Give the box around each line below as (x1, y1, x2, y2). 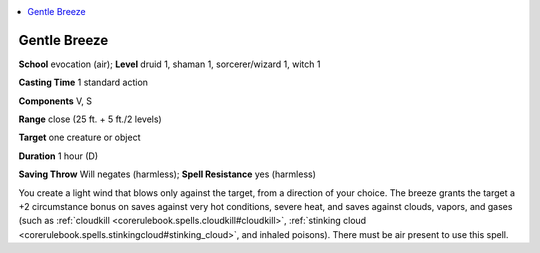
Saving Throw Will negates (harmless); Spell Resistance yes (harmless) (18, 168, 317, 180)
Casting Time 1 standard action (18, 76, 149, 89)
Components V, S (18, 95, 92, 107)
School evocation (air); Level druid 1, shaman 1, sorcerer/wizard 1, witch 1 (18, 58, 321, 70)
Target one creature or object (18, 131, 141, 144)
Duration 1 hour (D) (18, 150, 99, 162)
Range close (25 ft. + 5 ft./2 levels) (18, 113, 162, 125)
